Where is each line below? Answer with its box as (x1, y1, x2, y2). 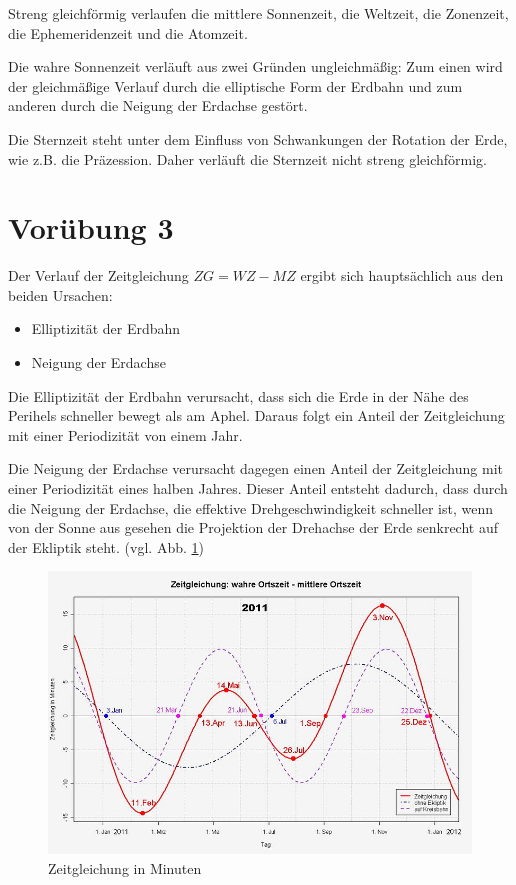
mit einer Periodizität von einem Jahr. (8, 424, 243, 445)
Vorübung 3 (8, 207, 174, 248)
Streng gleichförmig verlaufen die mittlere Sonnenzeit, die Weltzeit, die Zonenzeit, (8, 3, 509, 23)
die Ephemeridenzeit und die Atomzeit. (8, 22, 248, 43)
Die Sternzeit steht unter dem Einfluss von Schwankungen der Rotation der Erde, (8, 128, 508, 149)
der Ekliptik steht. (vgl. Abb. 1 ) (8, 536, 204, 557)
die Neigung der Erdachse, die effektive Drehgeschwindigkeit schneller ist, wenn (8, 497, 493, 518)
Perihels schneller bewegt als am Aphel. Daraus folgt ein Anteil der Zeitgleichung (8, 405, 505, 426)
